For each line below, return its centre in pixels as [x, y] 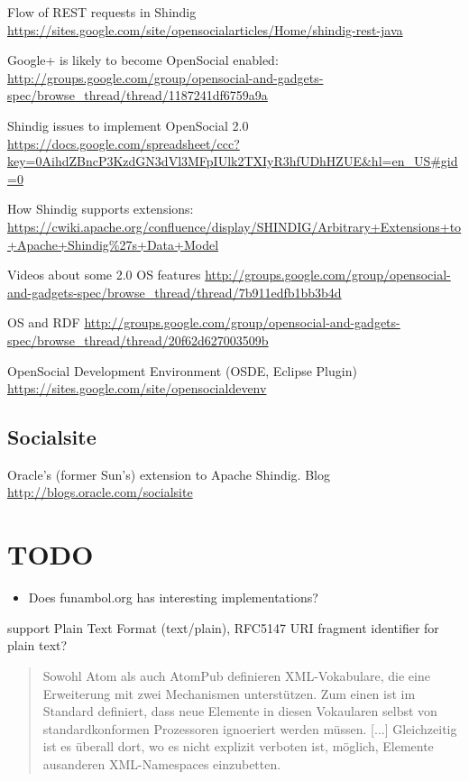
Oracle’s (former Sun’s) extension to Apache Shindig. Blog [169, 474]
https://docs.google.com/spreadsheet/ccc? [124, 143]
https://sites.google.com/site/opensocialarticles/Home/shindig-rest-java [205, 29]
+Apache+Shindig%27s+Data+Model [113, 244]
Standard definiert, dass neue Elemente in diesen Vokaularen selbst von [240, 711]
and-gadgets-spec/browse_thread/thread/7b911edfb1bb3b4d [175, 292]
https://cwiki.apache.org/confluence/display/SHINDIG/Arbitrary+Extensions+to [234, 226]
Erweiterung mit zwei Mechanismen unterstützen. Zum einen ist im [229, 693]
